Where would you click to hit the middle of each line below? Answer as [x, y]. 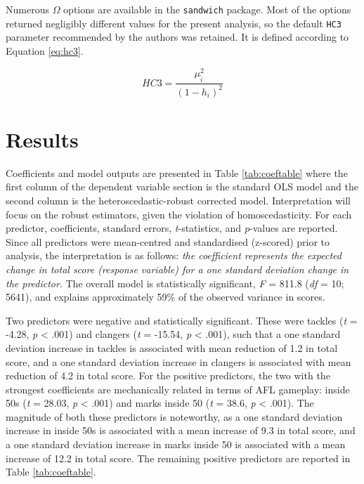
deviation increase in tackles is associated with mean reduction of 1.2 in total [172, 347]
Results [42, 139]
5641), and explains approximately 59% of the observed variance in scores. [165, 297]
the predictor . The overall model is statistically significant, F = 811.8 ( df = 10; [175, 283]
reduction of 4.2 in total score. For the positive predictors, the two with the [168, 375]
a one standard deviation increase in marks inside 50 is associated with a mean [176, 444]
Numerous [27, 9]
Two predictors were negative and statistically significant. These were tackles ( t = [182, 320]
